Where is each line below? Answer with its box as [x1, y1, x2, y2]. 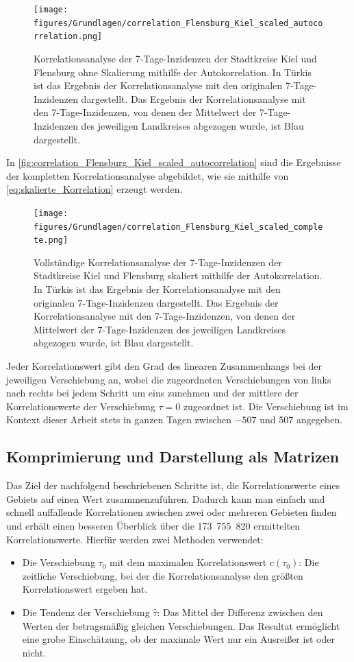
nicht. [22, 645, 47, 659]
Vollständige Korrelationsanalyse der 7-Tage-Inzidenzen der [34, 255, 282, 269]
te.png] [34, 235, 68, 246]
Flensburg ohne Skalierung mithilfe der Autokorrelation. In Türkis [34, 64, 312, 79]
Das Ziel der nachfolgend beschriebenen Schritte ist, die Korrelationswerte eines [6, 478, 340, 493]
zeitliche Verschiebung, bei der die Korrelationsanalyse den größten [22, 568, 303, 582]
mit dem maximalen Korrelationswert [110, 555, 267, 569]
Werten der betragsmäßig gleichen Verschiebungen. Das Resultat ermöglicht [22, 618, 340, 633]
